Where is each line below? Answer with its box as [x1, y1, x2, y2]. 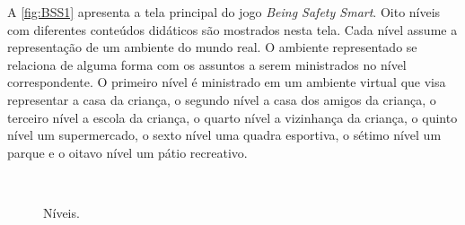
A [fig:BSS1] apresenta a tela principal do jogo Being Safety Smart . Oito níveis [7, 3, 441, 21]
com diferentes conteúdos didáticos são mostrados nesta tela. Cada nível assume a [7, 20, 458, 39]
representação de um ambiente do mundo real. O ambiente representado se [7, 38, 417, 56]
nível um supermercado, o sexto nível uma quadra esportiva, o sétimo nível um [7, 125, 442, 144]
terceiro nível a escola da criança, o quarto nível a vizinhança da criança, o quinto [7, 108, 458, 126]
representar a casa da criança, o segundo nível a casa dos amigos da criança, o [7, 90, 436, 108]
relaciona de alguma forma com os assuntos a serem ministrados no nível [7, 55, 407, 74]
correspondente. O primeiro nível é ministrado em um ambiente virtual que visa [7, 73, 446, 91]
